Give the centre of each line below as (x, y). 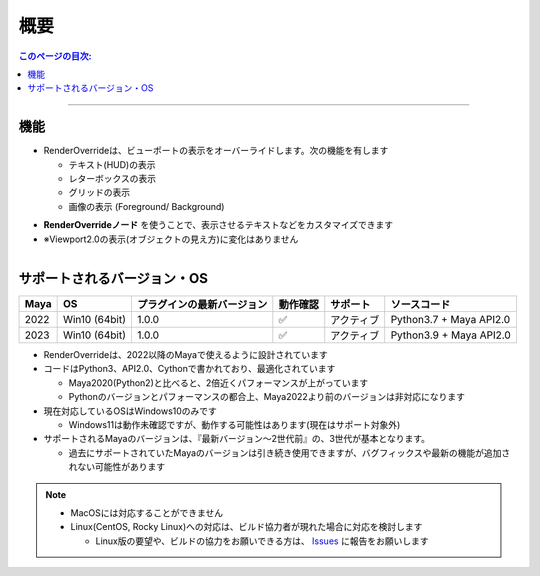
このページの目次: (55, 56)
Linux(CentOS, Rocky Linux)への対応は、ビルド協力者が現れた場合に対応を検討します (246, 527)
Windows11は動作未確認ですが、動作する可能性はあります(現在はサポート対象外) (234, 425)
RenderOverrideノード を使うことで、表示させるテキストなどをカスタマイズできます (218, 225)
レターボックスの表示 (112, 179)
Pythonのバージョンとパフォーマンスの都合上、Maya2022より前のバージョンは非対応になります (266, 397)
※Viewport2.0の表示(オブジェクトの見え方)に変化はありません (171, 239)
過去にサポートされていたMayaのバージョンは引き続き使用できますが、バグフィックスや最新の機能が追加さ (289, 452)
